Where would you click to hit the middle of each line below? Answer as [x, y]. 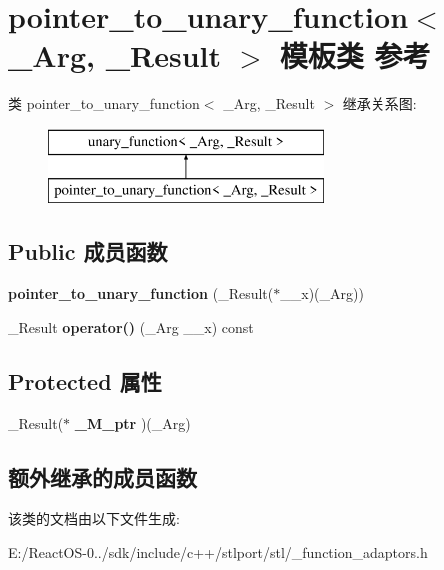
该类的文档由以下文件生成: [94, 518]
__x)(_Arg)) [322, 293]
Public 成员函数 [88, 251]
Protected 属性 [85, 380]
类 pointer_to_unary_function [104, 103]
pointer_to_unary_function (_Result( [141, 293]
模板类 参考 [355, 55]
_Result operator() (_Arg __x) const [131, 326]
